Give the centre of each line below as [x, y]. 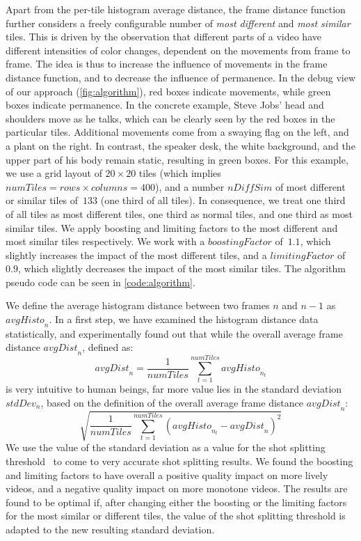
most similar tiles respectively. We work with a [105, 241]
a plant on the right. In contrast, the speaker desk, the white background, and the [180, 145]
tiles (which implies [180, 173]
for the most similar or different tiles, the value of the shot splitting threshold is [176, 516]
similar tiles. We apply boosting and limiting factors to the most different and [172, 227]
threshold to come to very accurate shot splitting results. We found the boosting [179, 461]
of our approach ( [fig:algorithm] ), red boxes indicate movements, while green [168, 91]
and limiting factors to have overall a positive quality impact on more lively [167, 475]
